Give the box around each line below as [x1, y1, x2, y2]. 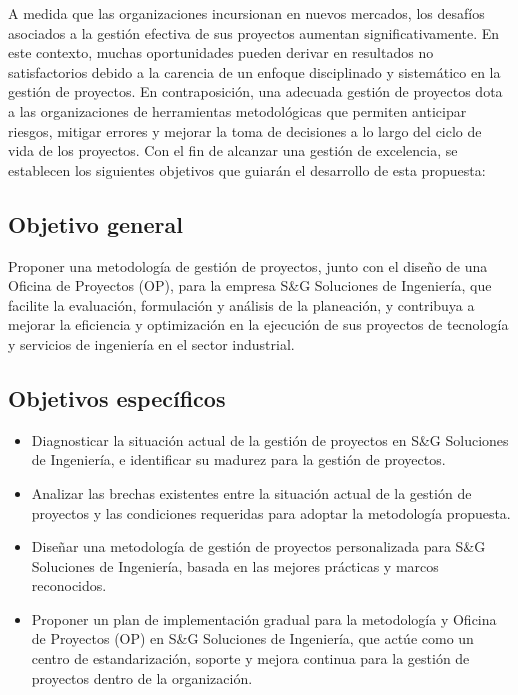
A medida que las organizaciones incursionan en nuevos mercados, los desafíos [8, 3, 485, 23]
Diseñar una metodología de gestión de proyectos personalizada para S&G [31, 536, 486, 557]
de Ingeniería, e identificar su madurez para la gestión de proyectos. [31, 449, 446, 470]
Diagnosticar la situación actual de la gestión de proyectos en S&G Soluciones [31, 429, 509, 450]
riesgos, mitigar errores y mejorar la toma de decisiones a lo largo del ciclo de [8, 120, 482, 141]
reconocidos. [31, 575, 107, 596]
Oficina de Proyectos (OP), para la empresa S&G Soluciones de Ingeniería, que [8, 275, 492, 296]
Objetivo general [8, 208, 183, 239]
